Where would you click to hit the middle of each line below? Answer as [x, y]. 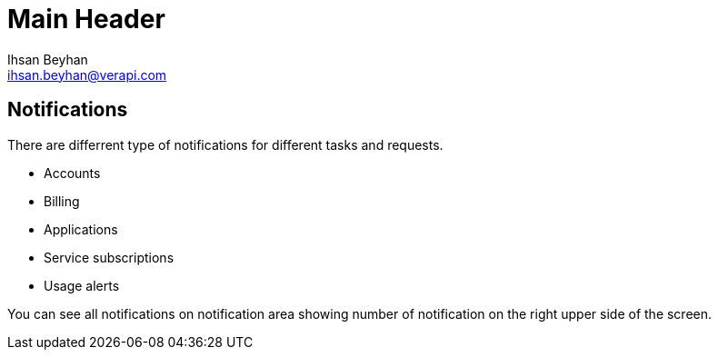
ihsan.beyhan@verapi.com [87, 74]
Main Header [86, 19]
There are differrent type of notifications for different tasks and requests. [225, 144]
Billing [62, 201]
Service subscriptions [109, 257]
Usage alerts [82, 285]
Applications [81, 229]
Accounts [72, 173]
